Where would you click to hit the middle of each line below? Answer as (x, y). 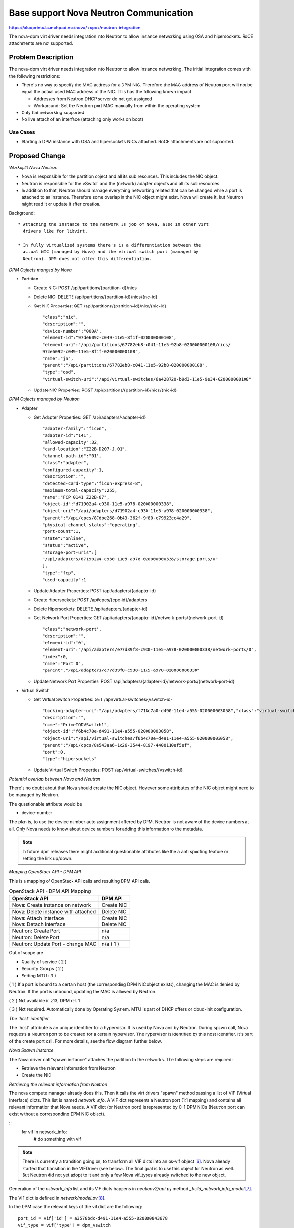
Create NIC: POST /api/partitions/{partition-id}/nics (85, 288)
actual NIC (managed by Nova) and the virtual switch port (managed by (111, 252)
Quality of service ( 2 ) (44, 962)
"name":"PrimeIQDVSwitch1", (76, 724)
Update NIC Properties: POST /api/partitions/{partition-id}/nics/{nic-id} (105, 390)
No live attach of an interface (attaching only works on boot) (82, 119)
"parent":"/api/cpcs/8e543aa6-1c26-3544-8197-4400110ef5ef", (117, 745)
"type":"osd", (59, 372)
